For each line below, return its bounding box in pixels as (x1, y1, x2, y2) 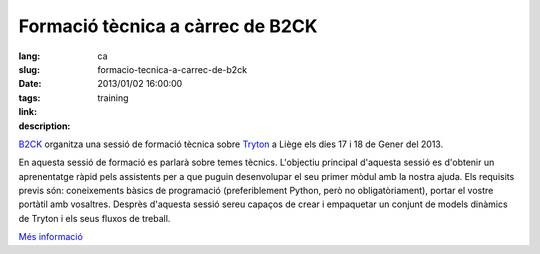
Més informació (18, 231, 84, 243)
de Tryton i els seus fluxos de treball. (18, 212, 171, 224)
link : (18, 106, 38, 118)
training (97, 91, 129, 104)
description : (18, 120, 71, 132)
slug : (18, 63, 40, 75)
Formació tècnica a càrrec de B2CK (18, 15, 318, 37)
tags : (18, 91, 41, 104)
